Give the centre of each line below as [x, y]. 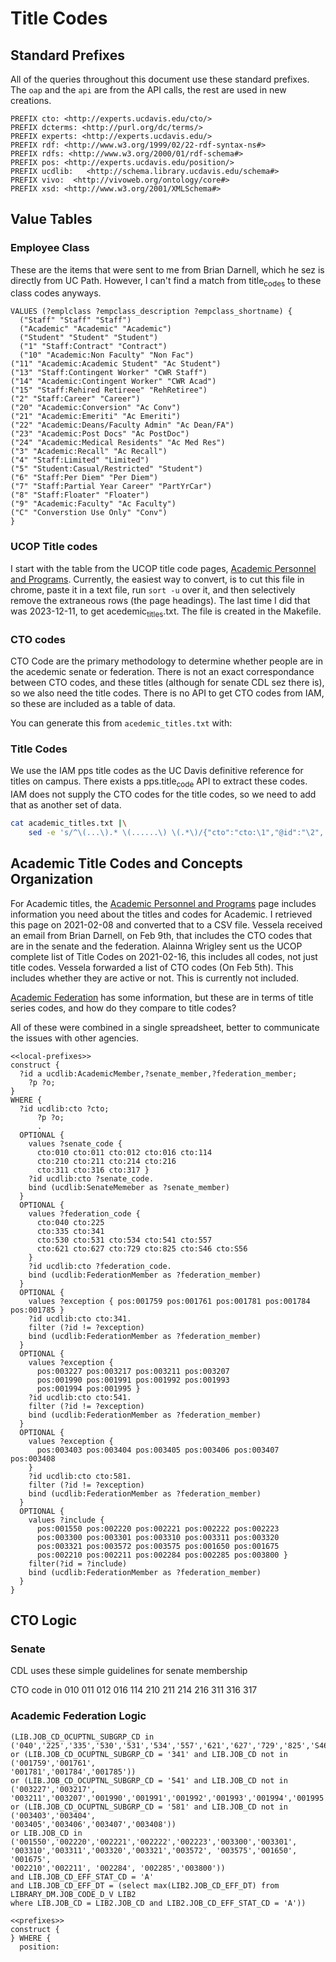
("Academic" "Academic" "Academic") [95, 329]
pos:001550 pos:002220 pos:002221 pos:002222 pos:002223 [158, 1528]
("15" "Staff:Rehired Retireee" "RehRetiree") [109, 390]
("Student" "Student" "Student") [89, 338]
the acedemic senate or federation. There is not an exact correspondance [162, 671]
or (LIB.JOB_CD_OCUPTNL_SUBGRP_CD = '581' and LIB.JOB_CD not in [149, 1807]
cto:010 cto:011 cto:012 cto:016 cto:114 [124, 1152]
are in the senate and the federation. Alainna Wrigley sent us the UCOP [156, 946]
